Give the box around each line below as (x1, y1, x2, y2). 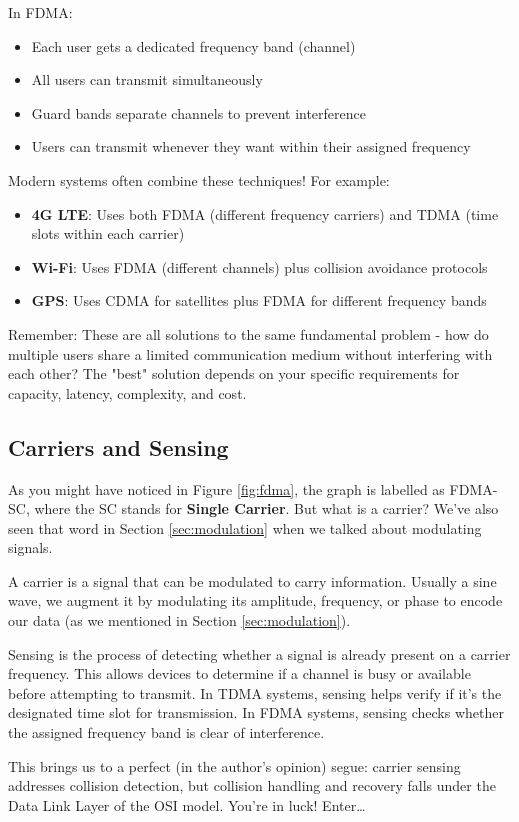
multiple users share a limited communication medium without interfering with (8, 343, 493, 364)
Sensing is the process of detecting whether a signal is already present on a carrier (8, 643, 511, 664)
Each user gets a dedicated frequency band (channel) (31, 35, 356, 56)
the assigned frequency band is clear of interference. (8, 722, 325, 743)
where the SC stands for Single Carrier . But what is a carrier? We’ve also (34, 498, 499, 519)
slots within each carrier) (31, 223, 185, 244)
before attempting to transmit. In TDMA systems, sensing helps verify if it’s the (8, 682, 502, 703)
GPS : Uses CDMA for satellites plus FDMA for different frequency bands (31, 290, 487, 311)
